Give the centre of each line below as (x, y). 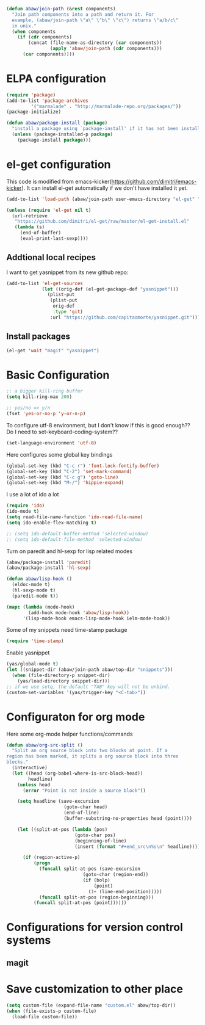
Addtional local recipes (51, 257)
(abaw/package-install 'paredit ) (49, 562)
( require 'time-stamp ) (35, 641)
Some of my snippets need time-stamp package (67, 630)
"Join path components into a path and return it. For (83, 14)
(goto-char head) (86, 807)
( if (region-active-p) (51, 858)
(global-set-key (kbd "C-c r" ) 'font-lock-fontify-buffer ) (83, 466)
